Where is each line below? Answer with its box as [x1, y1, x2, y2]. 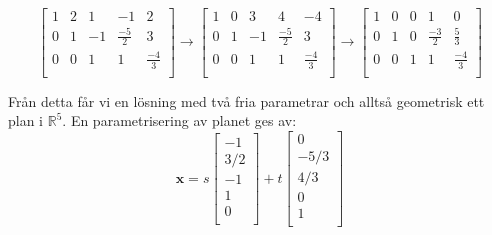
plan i [8, 110, 44, 131]
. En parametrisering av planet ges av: [62, 110, 297, 131]
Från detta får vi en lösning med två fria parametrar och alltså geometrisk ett [8, 90, 485, 111]
